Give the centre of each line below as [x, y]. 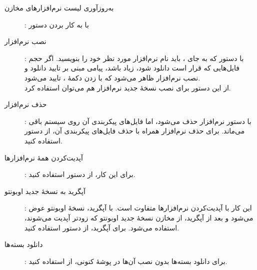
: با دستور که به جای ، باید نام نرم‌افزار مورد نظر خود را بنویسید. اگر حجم [134, 58]
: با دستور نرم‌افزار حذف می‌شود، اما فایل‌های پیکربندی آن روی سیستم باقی [138, 121]
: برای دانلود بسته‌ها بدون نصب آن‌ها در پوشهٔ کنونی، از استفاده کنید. [126, 261]
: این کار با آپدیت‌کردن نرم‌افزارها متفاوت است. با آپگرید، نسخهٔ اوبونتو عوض [138, 208]
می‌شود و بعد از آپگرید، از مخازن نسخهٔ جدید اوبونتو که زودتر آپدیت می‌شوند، [139, 217]
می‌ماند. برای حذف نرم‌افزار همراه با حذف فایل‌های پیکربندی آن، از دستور [135, 131]
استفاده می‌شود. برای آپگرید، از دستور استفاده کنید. [102, 227]
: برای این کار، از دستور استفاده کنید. [80, 174]
